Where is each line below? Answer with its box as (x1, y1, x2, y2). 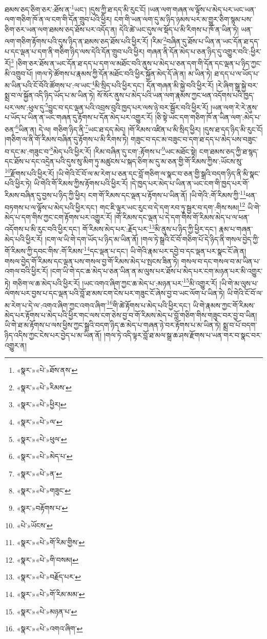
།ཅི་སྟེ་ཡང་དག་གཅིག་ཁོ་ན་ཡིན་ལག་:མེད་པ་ (155, 112, 261, 123)
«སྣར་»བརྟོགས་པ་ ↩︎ (16, 502, 68, 513)
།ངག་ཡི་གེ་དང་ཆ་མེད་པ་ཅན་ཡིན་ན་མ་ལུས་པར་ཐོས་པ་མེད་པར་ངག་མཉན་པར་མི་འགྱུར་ (50, 266, 263, 276)
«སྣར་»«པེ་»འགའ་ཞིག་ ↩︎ (16, 623, 83, 634)
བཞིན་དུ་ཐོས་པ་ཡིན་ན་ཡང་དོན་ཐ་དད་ (166, 36, 260, 47)
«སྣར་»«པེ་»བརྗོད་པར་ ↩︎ (16, 571, 81, 582)
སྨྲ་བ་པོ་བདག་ (223, 319, 257, 330)
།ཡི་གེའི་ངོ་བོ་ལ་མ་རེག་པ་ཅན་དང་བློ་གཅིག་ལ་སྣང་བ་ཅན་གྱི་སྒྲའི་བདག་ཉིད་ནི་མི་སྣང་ (56, 168, 260, 178)
